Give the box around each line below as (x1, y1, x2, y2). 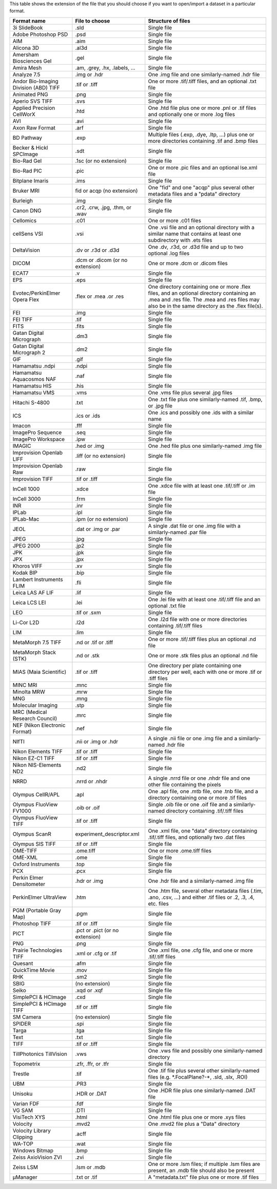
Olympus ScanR (12, 830, 51, 837)
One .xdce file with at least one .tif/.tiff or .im (148, 482, 255, 489)
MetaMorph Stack (12, 649, 56, 656)
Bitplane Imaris (12, 177, 49, 184)
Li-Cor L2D (12, 619, 39, 626)
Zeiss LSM (12, 1163, 38, 1171)
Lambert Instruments (12, 576, 64, 583)
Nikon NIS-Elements (12, 761, 62, 768)
